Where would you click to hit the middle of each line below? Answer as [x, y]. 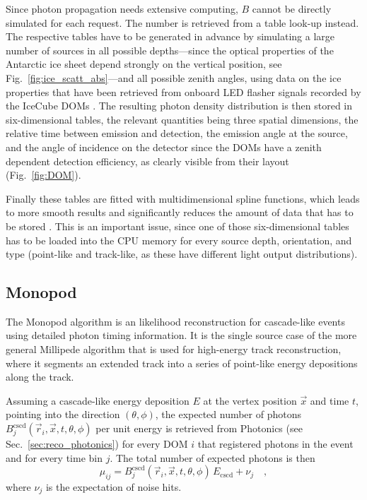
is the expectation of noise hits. [113, 487]
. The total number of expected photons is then [212, 457]
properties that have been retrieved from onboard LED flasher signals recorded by [183, 91]
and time [330, 400]
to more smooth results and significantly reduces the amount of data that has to [180, 212]
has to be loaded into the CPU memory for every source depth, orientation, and [179, 240]
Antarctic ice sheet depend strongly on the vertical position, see [144, 64]
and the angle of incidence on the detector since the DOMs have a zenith [164, 147]
